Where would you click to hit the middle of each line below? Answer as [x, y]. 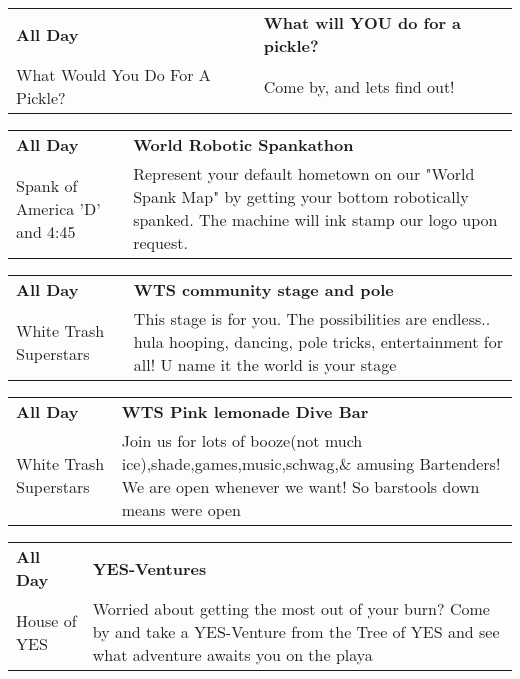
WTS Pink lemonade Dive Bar [245, 411]
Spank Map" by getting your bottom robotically [301, 196]
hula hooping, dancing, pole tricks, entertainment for [318, 341]
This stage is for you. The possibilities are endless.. [312, 318]
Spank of [47, 185]
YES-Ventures [149, 568]
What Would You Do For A [113, 74]
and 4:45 [46, 231]
